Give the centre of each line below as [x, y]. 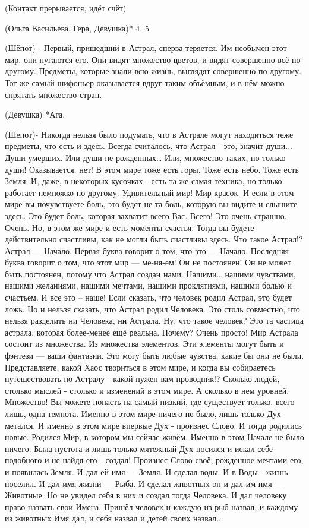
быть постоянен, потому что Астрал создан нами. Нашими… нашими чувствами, [150, 274]
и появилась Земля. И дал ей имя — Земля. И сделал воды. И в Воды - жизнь [146, 471]
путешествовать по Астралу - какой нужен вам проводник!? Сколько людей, [142, 379]
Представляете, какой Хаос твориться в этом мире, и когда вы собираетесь [140, 367]
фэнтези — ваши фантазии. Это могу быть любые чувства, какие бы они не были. [154, 355]
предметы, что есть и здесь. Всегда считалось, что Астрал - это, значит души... [149, 146]
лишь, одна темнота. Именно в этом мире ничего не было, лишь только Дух [143, 413]
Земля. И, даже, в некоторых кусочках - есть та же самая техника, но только [144, 181]
